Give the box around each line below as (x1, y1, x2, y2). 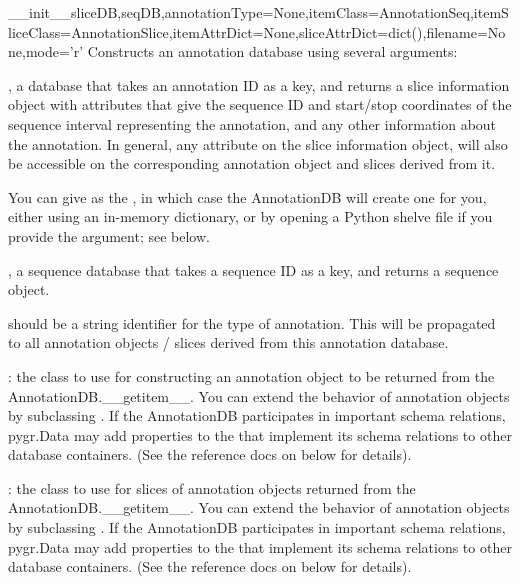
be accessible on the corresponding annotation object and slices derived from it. (8, 153, 496, 174)
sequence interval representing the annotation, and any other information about (8, 113, 497, 134)
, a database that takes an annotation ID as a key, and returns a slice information (8, 74, 510, 95)
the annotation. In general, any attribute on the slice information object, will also (8, 133, 508, 154)
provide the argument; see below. (8, 225, 210, 246)
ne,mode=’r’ (8, 41, 84, 62)
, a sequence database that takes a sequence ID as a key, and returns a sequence (8, 259, 499, 280)
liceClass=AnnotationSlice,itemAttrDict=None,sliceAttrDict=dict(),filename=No (8, 21, 506, 42)
